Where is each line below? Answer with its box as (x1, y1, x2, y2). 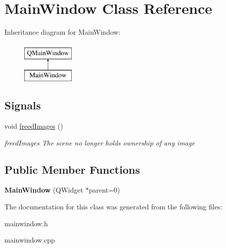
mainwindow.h (4, 218, 48, 228)
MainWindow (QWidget (4, 185, 84, 195)
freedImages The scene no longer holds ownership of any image (4, 137, 195, 148)
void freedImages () (4, 121, 63, 131)
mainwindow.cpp (4, 235, 55, 245)
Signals (4, 98, 41, 113)
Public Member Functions (4, 161, 140, 177)
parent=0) (89, 185, 120, 195)
